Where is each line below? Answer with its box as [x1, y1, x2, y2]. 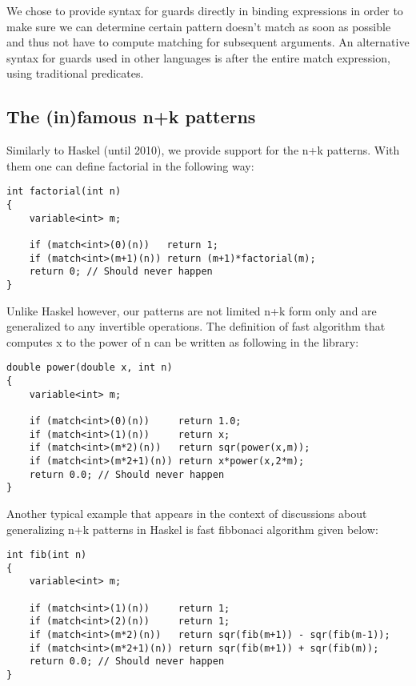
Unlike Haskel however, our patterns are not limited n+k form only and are [6, 302, 377, 319]
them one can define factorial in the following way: [6, 157, 254, 174]
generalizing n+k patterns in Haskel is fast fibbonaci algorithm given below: [6, 520, 378, 537]
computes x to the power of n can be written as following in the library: [6, 333, 359, 350]
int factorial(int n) [6, 186, 122, 198]
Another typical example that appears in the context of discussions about [6, 504, 367, 521]
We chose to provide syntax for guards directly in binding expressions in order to [6, 2, 403, 18]
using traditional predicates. [6, 65, 144, 82]
